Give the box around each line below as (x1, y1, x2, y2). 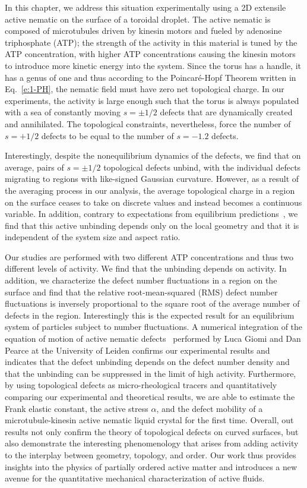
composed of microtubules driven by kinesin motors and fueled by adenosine (5, 24, 282, 37)
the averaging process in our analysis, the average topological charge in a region (5, 184, 295, 196)
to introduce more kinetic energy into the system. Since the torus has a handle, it (5, 59, 301, 71)
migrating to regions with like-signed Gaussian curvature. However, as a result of (5, 172, 299, 185)
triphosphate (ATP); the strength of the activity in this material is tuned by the (5, 36, 297, 48)
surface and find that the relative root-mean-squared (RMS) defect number (5, 285, 278, 298)
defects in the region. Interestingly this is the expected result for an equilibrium (5, 308, 295, 321)
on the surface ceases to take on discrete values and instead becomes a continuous (5, 196, 302, 208)
